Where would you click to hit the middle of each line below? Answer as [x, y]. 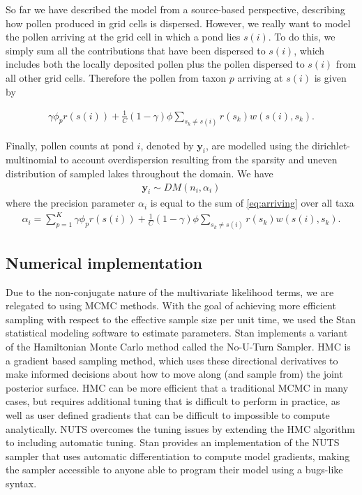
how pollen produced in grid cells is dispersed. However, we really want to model [178, 23]
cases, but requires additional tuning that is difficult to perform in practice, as [173, 401]
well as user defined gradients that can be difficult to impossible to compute [168, 414]
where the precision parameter [70, 203]
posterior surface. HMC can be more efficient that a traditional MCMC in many [177, 387]
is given [330, 77]
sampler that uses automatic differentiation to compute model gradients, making [178, 456]
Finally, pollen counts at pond [70, 145]
